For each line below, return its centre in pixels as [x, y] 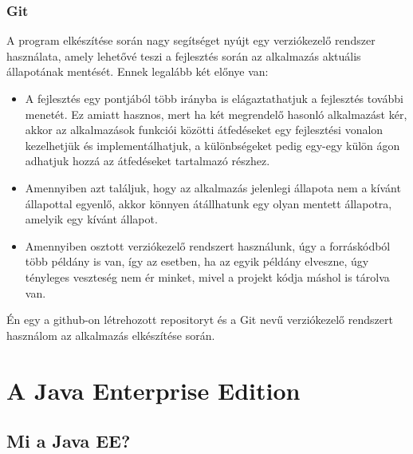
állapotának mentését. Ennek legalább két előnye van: [138, 71]
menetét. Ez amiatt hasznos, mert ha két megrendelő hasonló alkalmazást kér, [216, 114]
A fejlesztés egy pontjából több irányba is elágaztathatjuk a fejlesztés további [214, 98]
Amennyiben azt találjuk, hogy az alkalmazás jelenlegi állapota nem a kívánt [213, 187]
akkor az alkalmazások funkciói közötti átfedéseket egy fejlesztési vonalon [204, 130]
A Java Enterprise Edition [153, 390]
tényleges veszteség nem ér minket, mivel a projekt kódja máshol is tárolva [207, 276]
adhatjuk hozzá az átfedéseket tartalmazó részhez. [147, 161]
